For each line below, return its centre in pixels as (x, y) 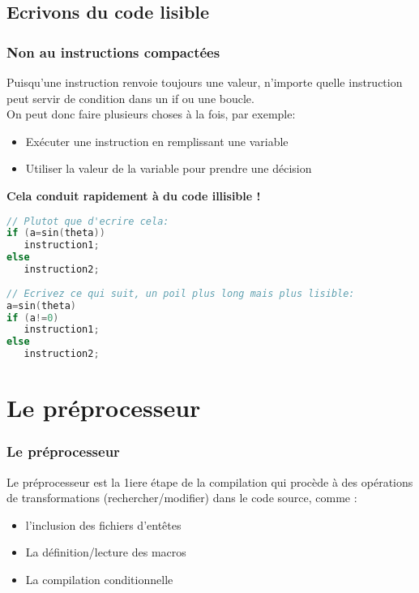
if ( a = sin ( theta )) (56, 233)
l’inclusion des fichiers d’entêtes (103, 524)
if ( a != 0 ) (33, 318)
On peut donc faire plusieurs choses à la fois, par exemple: (151, 114)
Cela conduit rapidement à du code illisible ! (134, 195)
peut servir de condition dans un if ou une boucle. (130, 98)
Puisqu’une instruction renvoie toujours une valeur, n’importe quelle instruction (205, 82)
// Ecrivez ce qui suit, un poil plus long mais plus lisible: (181, 293)
